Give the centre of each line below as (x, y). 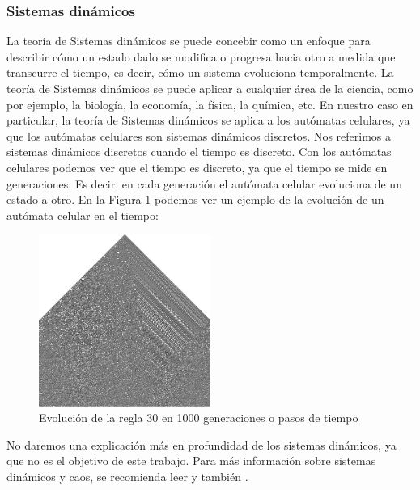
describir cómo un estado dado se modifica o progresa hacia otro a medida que (201, 56)
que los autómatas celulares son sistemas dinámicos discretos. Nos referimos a (199, 135)
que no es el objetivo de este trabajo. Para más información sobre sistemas (191, 460)
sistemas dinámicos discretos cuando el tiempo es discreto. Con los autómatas (199, 152)
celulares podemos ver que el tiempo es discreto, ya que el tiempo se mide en (197, 167)
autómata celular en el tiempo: (83, 215)
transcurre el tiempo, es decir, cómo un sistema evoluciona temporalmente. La (200, 72)
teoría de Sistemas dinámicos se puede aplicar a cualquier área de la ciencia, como (210, 88)
